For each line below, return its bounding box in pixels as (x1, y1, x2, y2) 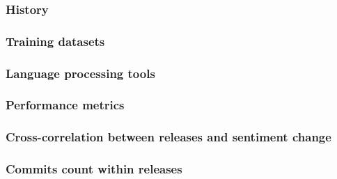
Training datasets (6, 32, 105, 49)
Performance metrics (6, 96, 125, 114)
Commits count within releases (6, 160, 182, 178)
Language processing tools (6, 64, 155, 81)
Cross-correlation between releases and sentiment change (6, 128, 331, 146)
